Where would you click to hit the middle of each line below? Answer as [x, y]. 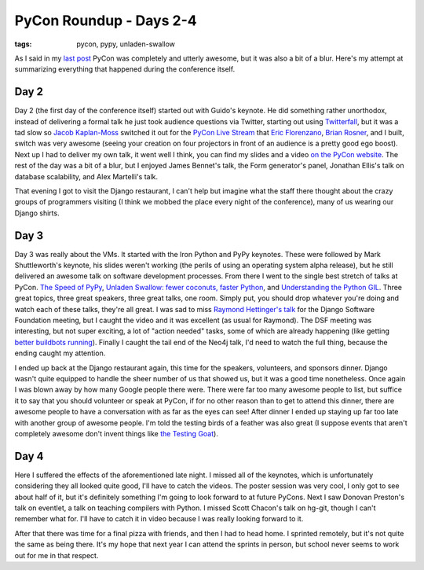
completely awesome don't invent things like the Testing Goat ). [117, 433]
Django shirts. [37, 213]
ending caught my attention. [60, 353]
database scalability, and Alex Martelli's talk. [86, 176]
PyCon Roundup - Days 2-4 [106, 20]
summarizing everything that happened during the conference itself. [125, 69]
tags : [23, 44]
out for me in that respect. [57, 555]
